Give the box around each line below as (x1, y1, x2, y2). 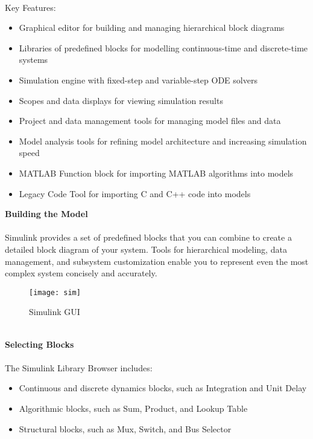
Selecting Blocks (5, 337, 74, 350)
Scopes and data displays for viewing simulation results (19, 94, 223, 106)
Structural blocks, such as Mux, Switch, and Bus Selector (19, 422, 232, 435)
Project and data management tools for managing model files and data (19, 114, 281, 127)
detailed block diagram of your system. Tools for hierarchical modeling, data (5, 242, 287, 255)
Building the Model (5, 207, 88, 220)
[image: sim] (29, 288, 81, 297)
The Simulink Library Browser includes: (5, 361, 153, 374)
